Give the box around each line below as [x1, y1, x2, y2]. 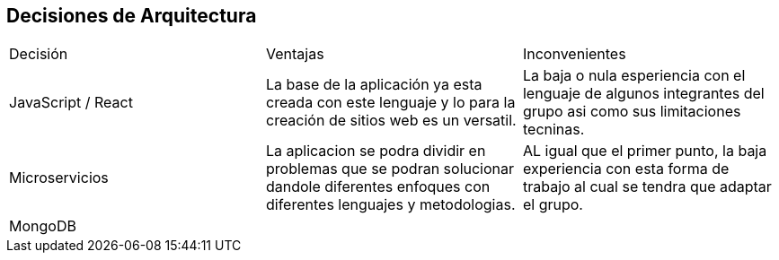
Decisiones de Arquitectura [6, 4, 257, 27]
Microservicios [9, 169, 109, 187]
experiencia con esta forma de [522, 160, 730, 178]
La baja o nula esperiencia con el [522, 66, 746, 85]
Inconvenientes [522, 45, 626, 64]
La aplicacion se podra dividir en [265, 142, 486, 160]
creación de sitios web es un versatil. [265, 111, 517, 130]
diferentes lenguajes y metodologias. [265, 195, 516, 214]
